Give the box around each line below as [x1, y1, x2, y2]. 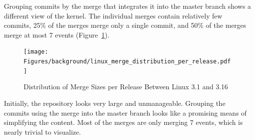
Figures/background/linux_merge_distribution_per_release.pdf [24, 58, 231, 65]
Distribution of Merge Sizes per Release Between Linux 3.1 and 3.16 [24, 81, 228, 92]
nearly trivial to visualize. [4, 126, 81, 137]
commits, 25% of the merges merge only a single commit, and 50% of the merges [4, 20, 246, 30]
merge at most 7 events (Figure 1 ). [4, 29, 110, 40]
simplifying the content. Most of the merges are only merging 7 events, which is [4, 117, 243, 127]
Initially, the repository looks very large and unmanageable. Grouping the [4, 98, 226, 108]
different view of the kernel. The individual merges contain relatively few [4, 10, 223, 20]
